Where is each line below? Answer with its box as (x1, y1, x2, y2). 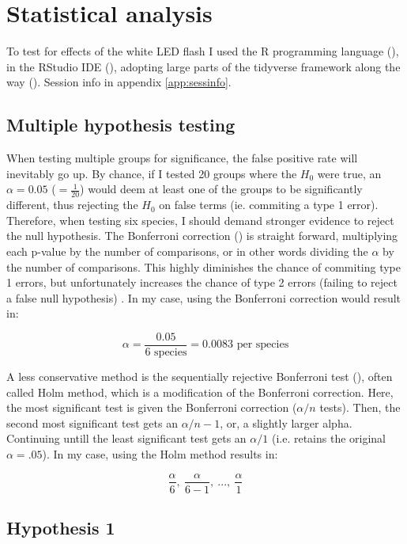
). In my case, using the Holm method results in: (42, 445, 278, 462)
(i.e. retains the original (271, 430, 386, 447)
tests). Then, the (319, 399, 401, 416)
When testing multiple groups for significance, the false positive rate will (6, 150, 358, 166)
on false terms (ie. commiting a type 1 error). (159, 196, 379, 213)
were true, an (317, 165, 382, 181)
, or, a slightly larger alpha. (220, 414, 352, 431)
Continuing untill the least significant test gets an (6, 430, 247, 447)
